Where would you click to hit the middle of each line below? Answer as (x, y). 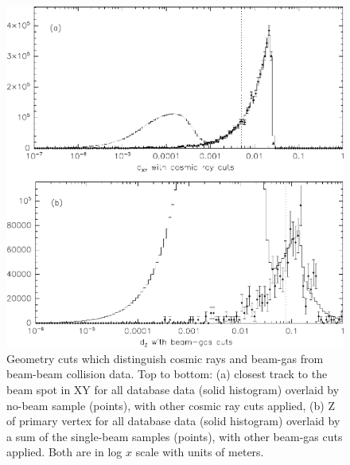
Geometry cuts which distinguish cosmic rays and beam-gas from (165, 358)
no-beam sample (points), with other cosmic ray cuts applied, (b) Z (171, 405)
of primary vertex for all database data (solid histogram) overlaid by (173, 421)
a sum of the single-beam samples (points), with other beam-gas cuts (175, 436)
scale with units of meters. (200, 452)
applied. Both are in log (64, 452)
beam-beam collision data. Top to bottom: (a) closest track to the (167, 374)
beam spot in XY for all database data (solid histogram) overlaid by (173, 389)
